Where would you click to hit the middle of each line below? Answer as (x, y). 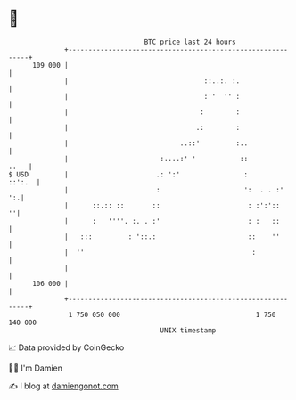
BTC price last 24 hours (190, 42)
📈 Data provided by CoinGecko (66, 347)
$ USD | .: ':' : (128, 174)
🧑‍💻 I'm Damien (36, 368)
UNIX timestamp (188, 330)
